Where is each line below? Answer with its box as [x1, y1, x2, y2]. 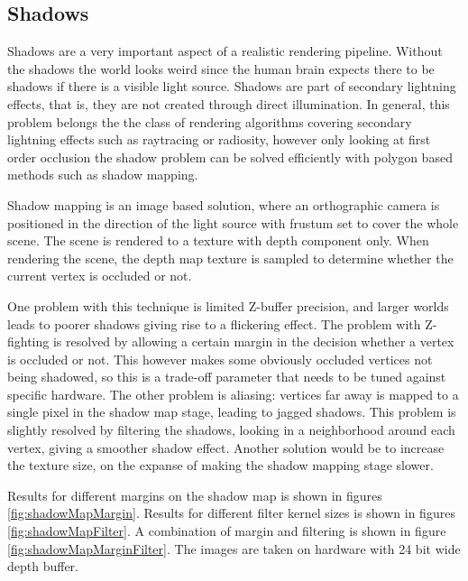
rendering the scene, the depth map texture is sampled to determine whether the [7, 248, 454, 267]
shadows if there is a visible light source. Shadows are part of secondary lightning [7, 77, 456, 96]
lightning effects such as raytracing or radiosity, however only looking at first [7, 130, 431, 149]
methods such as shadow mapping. [7, 165, 198, 184]
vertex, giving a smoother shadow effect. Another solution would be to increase [7, 438, 445, 456]
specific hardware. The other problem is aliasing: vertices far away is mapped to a [7, 384, 459, 403]
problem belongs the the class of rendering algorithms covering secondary [7, 112, 412, 131]
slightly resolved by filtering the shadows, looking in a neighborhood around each [7, 420, 455, 439]
